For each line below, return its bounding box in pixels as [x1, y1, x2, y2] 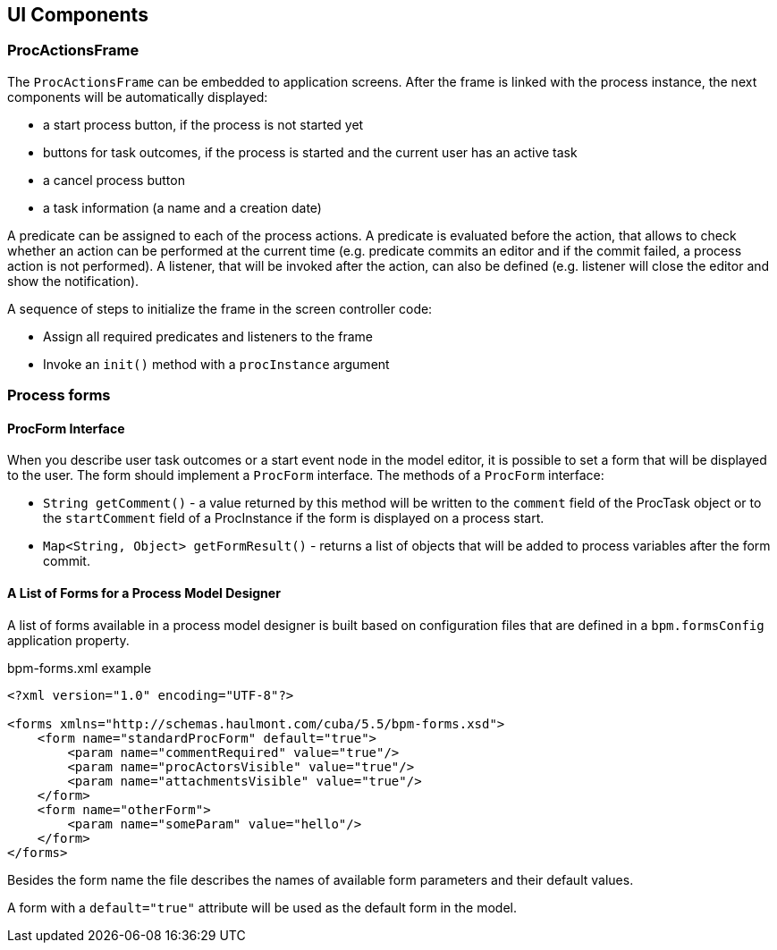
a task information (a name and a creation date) [43, 199, 322, 215]
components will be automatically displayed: [7, 88, 268, 105]
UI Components [7, 4, 148, 26]
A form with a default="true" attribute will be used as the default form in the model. [7, 899, 517, 915]
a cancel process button [43, 172, 185, 188]
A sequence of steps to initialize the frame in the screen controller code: [7, 300, 433, 316]
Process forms [7, 386, 111, 405]
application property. [7, 632, 130, 648]
